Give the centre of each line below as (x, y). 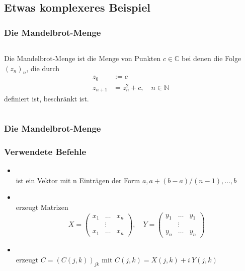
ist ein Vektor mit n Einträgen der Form (78, 180)
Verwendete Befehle (45, 151)
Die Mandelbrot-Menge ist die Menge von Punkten (83, 58)
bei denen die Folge (212, 58)
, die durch (43, 68)
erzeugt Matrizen (42, 207)
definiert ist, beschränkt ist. (47, 99)
